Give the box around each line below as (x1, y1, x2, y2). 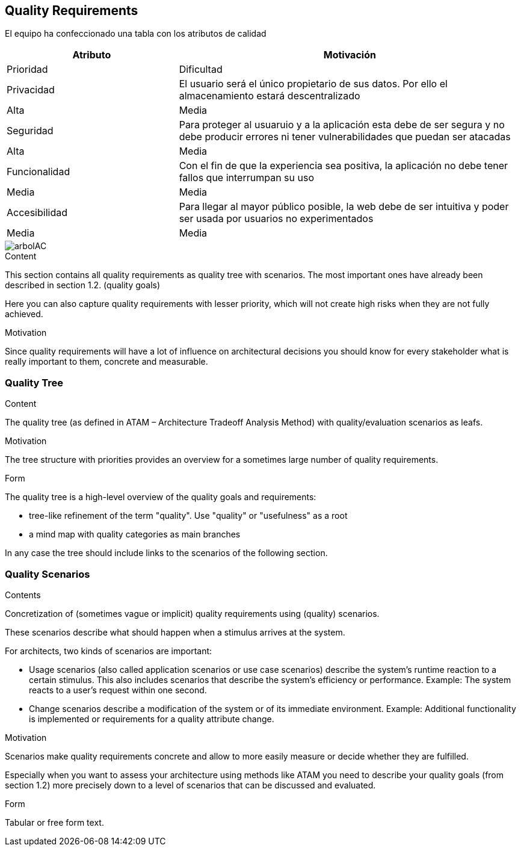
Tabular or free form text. (5, 817, 104, 828)
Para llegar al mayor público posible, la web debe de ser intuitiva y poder (179, 200, 509, 213)
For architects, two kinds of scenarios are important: (5, 645, 212, 656)
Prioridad (7, 63, 48, 76)
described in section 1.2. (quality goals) (5, 280, 161, 291)
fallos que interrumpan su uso (179, 172, 314, 184)
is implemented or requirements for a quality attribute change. (29, 713, 274, 724)
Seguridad (7, 125, 54, 137)
